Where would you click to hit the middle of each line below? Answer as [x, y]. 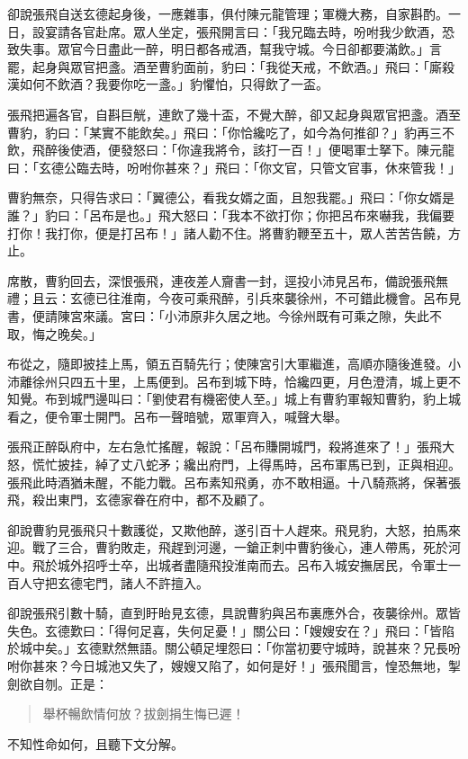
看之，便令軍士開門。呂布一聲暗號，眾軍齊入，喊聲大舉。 [177, 416]
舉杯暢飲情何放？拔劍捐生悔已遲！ [144, 714]
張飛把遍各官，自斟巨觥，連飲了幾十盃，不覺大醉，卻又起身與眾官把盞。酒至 [234, 114]
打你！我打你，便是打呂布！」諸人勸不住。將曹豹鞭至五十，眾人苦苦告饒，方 [234, 232]
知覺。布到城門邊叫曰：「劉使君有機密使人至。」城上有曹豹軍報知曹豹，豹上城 [234, 399]
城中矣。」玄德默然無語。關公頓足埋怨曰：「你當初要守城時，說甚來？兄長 [234, 648]
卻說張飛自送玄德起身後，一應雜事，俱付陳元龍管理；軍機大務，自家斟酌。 [228, 13]
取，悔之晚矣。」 [54, 333]
